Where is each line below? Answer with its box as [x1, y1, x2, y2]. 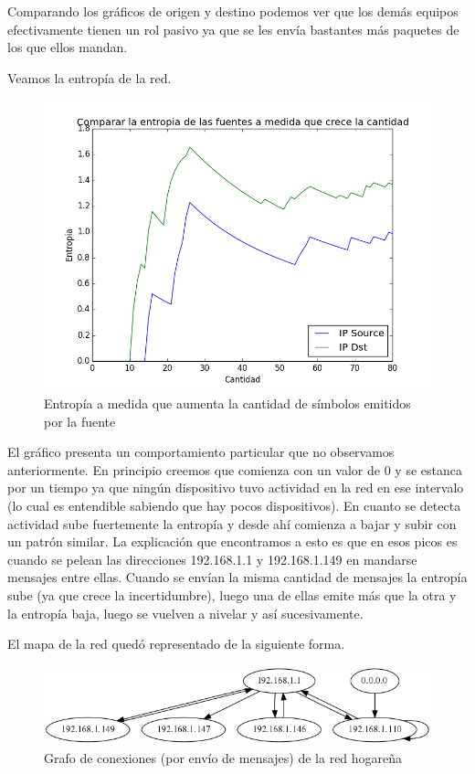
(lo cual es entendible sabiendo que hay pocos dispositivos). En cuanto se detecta [7, 495, 461, 514]
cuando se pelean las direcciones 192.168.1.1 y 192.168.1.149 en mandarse [7, 549, 417, 568]
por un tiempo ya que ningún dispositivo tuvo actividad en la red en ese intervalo [7, 478, 464, 497]
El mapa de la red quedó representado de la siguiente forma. [7, 634, 345, 653]
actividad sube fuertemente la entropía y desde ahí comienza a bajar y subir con [7, 514, 457, 533]
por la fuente [44, 411, 116, 430]
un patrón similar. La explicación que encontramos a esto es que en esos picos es [7, 532, 458, 551]
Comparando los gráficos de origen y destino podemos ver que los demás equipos [7, 2, 459, 20]
